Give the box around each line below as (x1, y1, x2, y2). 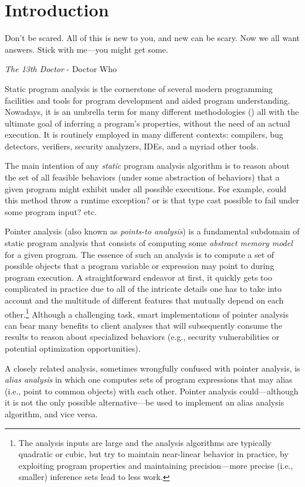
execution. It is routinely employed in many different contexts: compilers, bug (5, 128, 283, 141)
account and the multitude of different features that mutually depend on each (5, 294, 284, 306)
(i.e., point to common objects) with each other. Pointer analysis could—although (5, 384, 299, 397)
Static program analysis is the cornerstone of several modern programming (5, 82, 273, 94)
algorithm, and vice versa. (5, 408, 98, 420)
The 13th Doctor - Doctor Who (5, 63, 117, 75)
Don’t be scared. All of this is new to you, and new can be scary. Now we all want (5, 32, 300, 44)
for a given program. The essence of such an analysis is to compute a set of (5, 248, 274, 260)
